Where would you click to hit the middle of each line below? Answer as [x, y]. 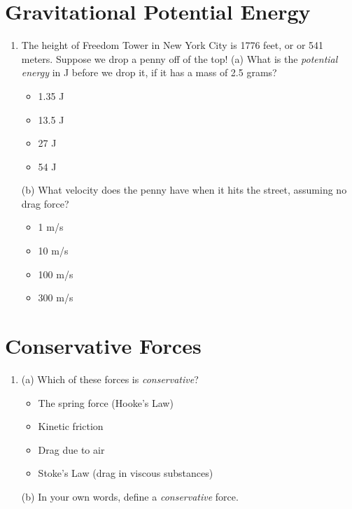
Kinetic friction [71, 426]
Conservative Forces [103, 346]
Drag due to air [71, 449]
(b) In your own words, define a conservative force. [130, 496]
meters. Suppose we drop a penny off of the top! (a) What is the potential [179, 58]
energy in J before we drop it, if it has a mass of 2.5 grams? [149, 72]
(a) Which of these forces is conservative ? [110, 379]
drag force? [45, 203]
